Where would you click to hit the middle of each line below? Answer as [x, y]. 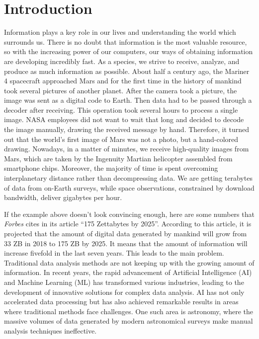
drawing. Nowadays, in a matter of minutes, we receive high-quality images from [127, 149]
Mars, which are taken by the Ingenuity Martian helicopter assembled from [118, 158]
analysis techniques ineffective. [50, 330]
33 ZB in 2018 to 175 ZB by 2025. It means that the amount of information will [126, 243]
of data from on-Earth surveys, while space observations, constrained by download [129, 187]
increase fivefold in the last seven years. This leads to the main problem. [114, 253]
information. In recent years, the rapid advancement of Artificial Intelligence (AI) [128, 272]
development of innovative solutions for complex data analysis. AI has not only [124, 292]
